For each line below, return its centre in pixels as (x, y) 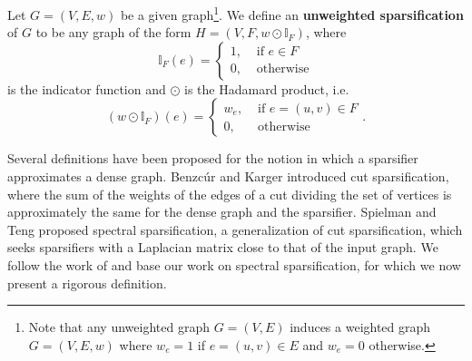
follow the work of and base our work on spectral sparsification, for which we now (234, 265)
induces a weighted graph (360, 327)
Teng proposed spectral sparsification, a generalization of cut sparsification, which (235, 229)
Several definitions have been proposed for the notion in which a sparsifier (213, 158)
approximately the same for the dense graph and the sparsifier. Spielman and (222, 212)
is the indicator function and (87, 88)
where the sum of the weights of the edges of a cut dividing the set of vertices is (230, 194)
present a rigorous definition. (87, 283)
